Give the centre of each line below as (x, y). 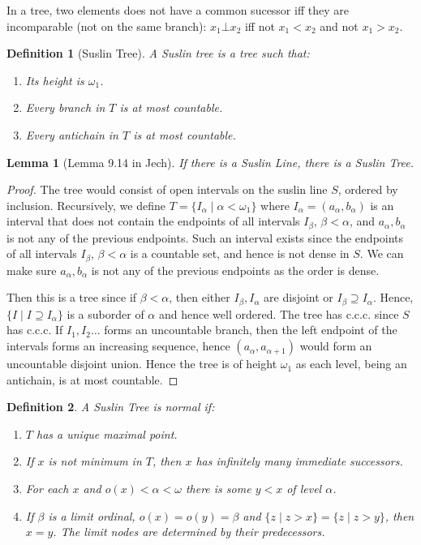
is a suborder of (105, 313)
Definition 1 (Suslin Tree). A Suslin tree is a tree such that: (158, 53)
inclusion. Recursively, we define (86, 205)
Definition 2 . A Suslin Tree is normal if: (111, 407)
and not (339, 26)
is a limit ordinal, (92, 515)
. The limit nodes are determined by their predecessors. (189, 532)
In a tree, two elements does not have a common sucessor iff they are (178, 10)
